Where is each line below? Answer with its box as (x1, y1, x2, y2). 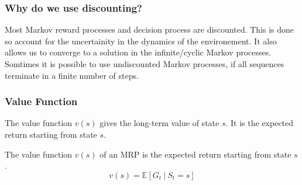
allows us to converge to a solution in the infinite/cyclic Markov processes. (5, 46, 272, 58)
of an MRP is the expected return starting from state (99, 148, 291, 160)
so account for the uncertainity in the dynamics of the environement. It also (5, 34, 277, 47)
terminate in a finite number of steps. (5, 69, 139, 81)
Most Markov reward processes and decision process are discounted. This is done (5, 23, 294, 36)
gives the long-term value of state (99, 117, 219, 129)
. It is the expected (225, 117, 294, 129)
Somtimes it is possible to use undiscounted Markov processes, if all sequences (5, 58, 284, 69)
